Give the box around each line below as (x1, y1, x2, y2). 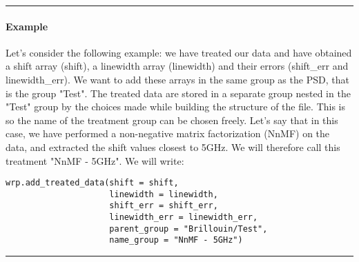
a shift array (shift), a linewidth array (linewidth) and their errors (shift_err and (6, 59, 349, 73)
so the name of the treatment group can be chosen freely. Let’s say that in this (6, 112, 338, 127)
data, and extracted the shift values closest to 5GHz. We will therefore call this (6, 139, 340, 154)
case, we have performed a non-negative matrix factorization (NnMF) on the (6, 126, 330, 141)
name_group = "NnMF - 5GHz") (109, 235, 243, 245)
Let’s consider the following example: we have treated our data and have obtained (6, 45, 352, 59)
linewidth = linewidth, (109, 189, 218, 199)
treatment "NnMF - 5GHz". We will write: (6, 153, 184, 168)
